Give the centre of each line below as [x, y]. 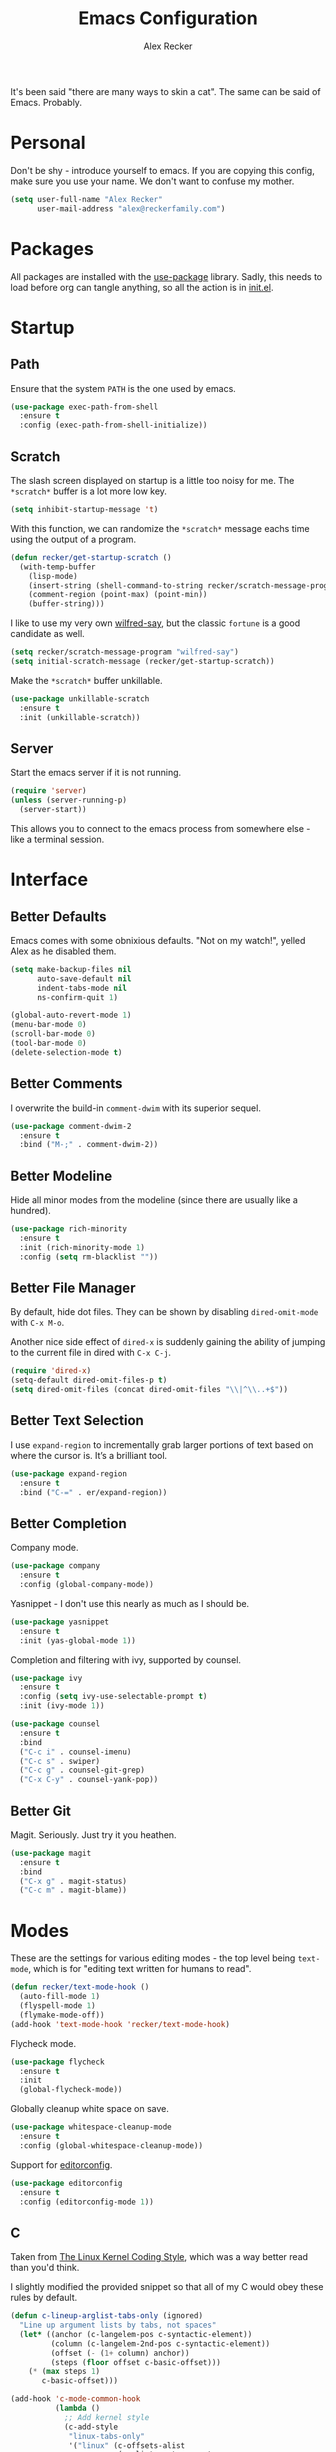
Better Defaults [58, 916]
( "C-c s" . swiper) [60, 1761]
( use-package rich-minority [69, 1229]
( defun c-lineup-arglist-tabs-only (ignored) [106, 2316]
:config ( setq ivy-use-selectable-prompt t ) [113, 1697]
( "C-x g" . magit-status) [73, 1881]
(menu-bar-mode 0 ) [48, 1025]
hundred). [31, 1211]
